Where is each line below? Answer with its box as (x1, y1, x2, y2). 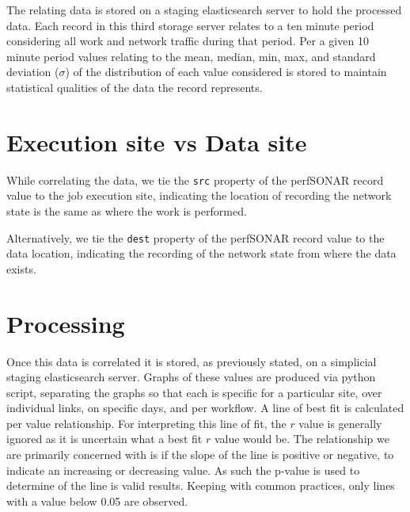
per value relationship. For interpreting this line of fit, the (6, 415, 287, 431)
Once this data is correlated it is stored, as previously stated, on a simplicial (6, 353, 377, 369)
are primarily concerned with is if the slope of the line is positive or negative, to (6, 446, 394, 463)
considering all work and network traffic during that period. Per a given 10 (6, 32, 369, 49)
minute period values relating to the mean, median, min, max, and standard (6, 48, 376, 64)
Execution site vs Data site (6, 125, 307, 158)
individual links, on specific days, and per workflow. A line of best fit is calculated (6, 399, 404, 416)
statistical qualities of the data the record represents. (6, 78, 263, 95)
